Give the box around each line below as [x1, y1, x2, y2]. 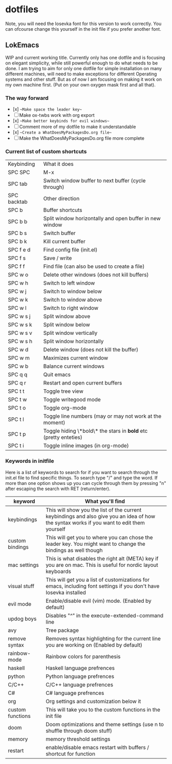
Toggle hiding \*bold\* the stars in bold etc [43, 428, 148, 435]
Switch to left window [43, 280, 95, 287]
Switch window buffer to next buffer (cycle [43, 177, 146, 184]
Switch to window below [43, 288, 102, 295]
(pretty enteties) [43, 434, 83, 441]
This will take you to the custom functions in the [46, 706, 160, 713]
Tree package [46, 626, 79, 633]
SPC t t [8, 388, 25, 395]
